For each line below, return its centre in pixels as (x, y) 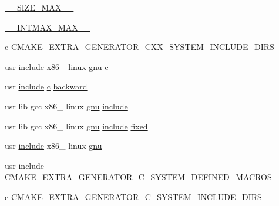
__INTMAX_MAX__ (48, 27)
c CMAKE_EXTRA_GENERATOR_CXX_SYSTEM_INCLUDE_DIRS (139, 47)
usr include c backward (46, 86)
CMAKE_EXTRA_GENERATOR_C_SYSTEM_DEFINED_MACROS (138, 177)
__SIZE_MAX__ (39, 7)
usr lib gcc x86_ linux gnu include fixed (76, 126)
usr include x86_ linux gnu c (57, 66)
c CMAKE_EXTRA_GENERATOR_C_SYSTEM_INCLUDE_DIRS (133, 196)
